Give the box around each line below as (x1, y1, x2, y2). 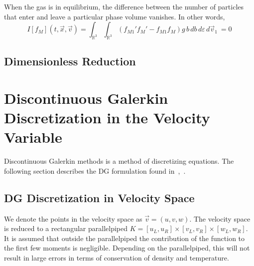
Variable (4, 127, 62, 147)
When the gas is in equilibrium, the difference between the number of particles (4, 1, 244, 11)
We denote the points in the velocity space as (4, 213, 142, 224)
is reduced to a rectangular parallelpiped (4, 223, 127, 234)
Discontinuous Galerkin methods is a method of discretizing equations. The (4, 156, 234, 166)
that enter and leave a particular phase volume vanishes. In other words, (4, 11, 225, 21)
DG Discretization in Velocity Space (4, 190, 195, 205)
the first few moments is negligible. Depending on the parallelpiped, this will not (4, 243, 250, 253)
